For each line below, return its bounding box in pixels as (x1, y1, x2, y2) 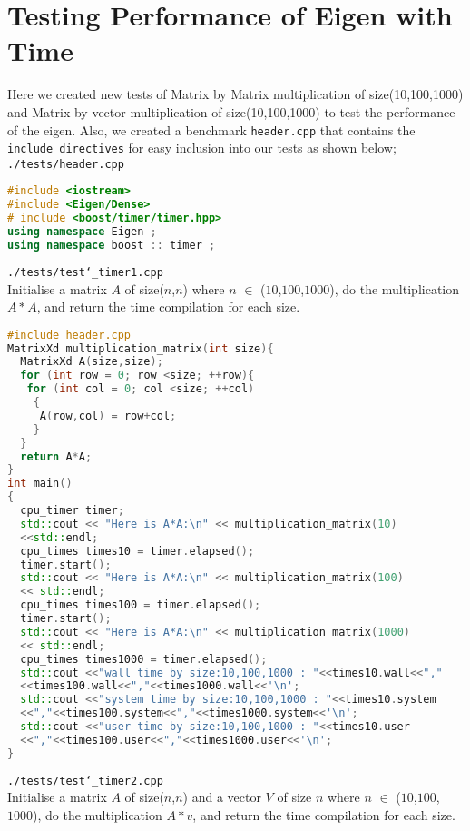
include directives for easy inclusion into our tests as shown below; (7, 138, 397, 157)
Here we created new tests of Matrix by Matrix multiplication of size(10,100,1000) (7, 84, 464, 104)
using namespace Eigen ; (7, 225, 157, 239)
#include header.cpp (7, 328, 132, 341)
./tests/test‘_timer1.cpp (7, 265, 163, 279)
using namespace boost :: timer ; (7, 238, 216, 252)
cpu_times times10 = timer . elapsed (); (20, 544, 255, 558)
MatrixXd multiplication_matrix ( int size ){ (7, 341, 274, 355)
